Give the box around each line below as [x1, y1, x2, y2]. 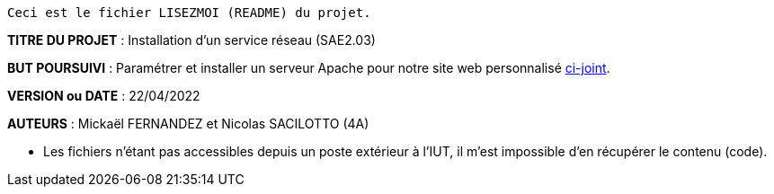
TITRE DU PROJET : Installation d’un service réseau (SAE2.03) [7, 32, 376, 48]
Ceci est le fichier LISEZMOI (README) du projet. [7, 5, 371, 20]
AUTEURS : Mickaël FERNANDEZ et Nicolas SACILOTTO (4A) [7, 116, 369, 131]
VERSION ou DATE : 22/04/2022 [7, 88, 200, 103]
